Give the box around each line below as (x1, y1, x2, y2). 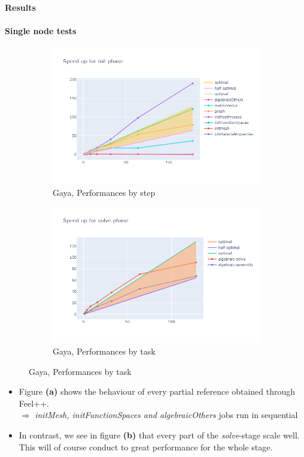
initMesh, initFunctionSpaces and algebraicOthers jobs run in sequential (35, 408, 298, 421)
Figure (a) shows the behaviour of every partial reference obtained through (19, 385, 296, 398)
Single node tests (5, 25, 77, 37)
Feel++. (19, 397, 49, 409)
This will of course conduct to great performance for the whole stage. (19, 440, 273, 453)
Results (5, 1, 36, 13)
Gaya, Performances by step (53, 186, 156, 198)
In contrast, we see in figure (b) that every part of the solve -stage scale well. (19, 429, 300, 441)
